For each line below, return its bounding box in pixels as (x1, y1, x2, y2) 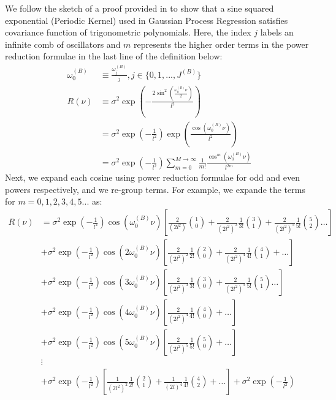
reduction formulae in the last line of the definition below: (5, 50, 223, 62)
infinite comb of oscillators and (5, 37, 121, 50)
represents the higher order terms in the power (134, 37, 309, 50)
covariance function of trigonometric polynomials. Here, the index (5, 26, 251, 39)
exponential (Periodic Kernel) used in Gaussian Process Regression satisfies (5, 13, 288, 26)
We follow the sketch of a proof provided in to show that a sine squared (5, 2, 274, 14)
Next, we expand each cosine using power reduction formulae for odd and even (5, 171, 300, 184)
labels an (260, 26, 294, 39)
